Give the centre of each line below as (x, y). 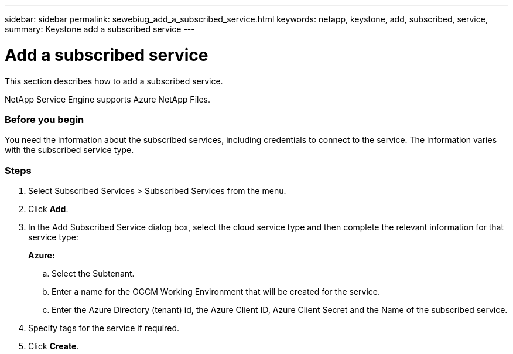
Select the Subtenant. (93, 273)
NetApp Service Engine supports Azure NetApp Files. (107, 99)
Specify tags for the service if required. (104, 328)
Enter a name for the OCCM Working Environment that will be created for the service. (216, 292)
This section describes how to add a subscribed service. (114, 81)
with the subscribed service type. (69, 150)
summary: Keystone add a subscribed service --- (100, 29)
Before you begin (45, 119)
